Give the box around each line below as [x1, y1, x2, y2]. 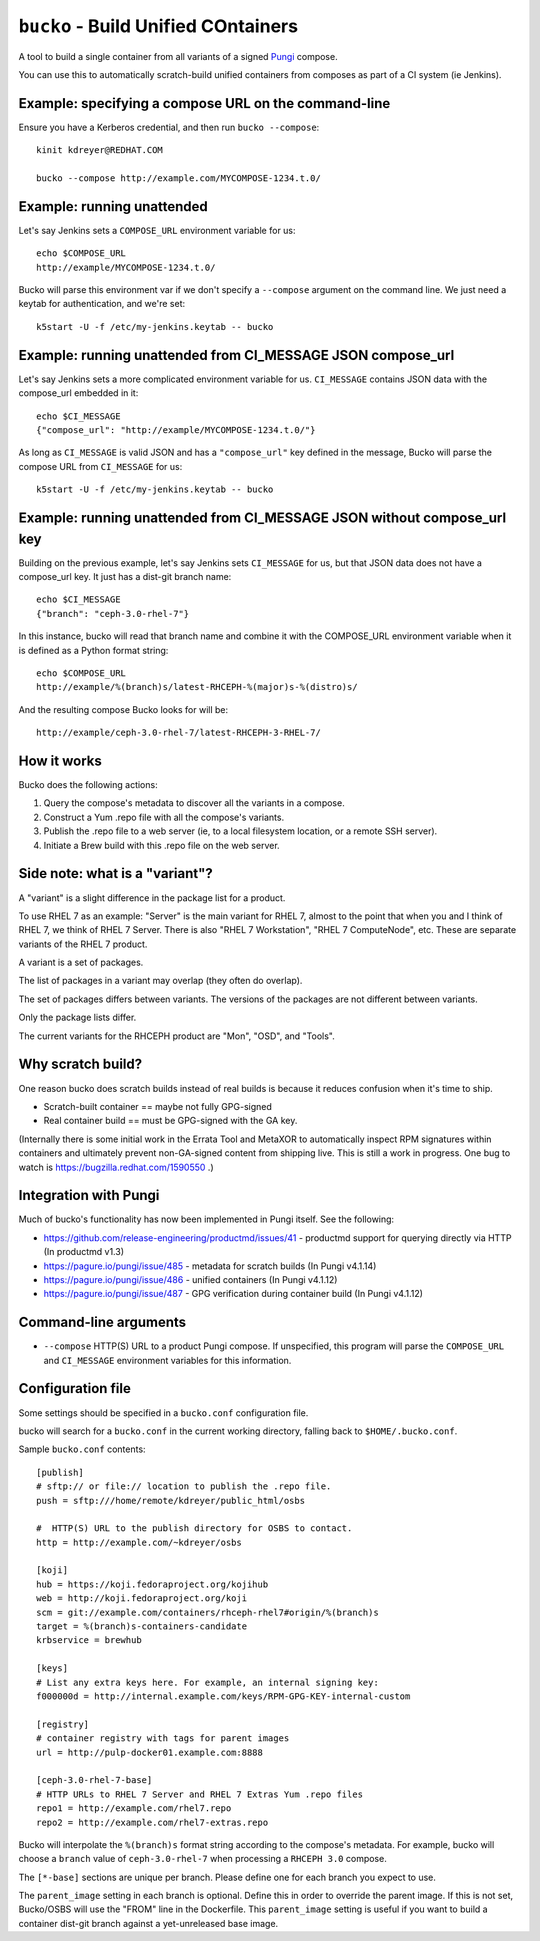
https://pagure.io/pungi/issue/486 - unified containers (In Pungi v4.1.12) [43, 1273, 338, 1285]
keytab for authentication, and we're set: [18, 298, 186, 310]
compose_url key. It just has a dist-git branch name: [18, 571, 232, 583]
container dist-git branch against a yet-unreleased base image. [18, 1917, 279, 1929]
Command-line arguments [18, 1314, 187, 1331]
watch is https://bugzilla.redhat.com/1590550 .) [18, 1161, 214, 1173]
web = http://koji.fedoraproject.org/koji [36, 1593, 248, 1604]
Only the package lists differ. [18, 1011, 137, 1024]
